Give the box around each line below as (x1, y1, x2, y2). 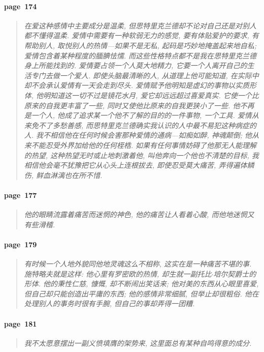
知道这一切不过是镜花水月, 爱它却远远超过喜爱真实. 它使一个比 (50, 90, 259, 100)
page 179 (4, 239, 37, 249)
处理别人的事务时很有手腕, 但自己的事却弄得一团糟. (24, 298, 195, 309)
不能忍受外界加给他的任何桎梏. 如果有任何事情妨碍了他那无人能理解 (31, 139, 257, 150)
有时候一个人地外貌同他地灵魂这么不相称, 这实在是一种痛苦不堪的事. (24, 258, 252, 269)
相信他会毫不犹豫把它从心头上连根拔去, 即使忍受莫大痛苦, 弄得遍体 (24, 160, 247, 170)
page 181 (4, 318, 37, 329)
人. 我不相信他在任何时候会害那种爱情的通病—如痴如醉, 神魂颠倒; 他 (24, 130, 252, 140)
